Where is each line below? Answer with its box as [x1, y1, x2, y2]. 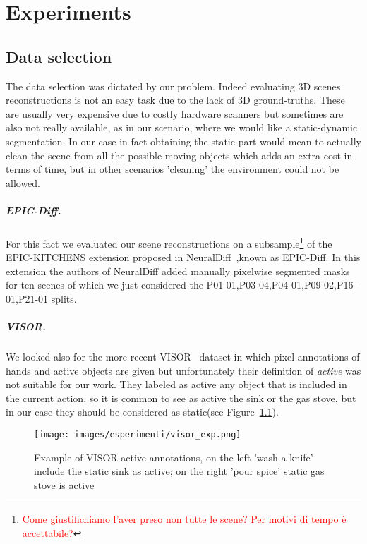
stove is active [34, 477, 95, 492]
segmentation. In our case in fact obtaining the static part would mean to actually [6, 133, 361, 148]
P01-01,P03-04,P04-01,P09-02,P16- [206, 277, 357, 292]
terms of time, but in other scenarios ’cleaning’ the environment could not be [6, 162, 339, 176]
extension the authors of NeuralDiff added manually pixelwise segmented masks [6, 263, 350, 278]
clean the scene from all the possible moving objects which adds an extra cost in [6, 147, 353, 162]
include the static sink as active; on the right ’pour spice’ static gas [34, 464, 325, 478]
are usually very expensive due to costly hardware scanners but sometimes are [6, 106, 344, 121]
